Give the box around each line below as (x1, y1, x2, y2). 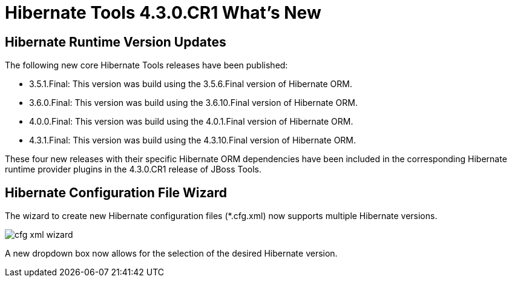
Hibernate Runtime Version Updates (5, 34, 226, 50)
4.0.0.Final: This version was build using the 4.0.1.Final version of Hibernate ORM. (29, 116, 353, 127)
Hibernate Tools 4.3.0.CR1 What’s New (5, 2, 321, 23)
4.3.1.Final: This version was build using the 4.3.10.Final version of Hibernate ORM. (29, 135, 356, 146)
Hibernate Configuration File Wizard (5, 185, 228, 200)
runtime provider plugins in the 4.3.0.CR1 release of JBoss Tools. (5, 164, 262, 175)
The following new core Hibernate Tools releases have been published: (5, 60, 288, 71)
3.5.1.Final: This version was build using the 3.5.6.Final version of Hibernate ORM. (29, 79, 352, 90)
